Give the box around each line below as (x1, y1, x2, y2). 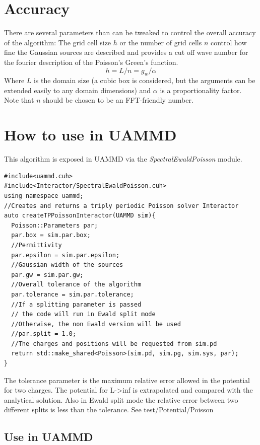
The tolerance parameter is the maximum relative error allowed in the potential (4, 375, 250, 385)
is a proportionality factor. (160, 85, 242, 95)
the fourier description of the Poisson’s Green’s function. (4, 56, 178, 67)
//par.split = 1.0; (11, 330, 77, 338)
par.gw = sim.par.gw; (11, 271, 84, 278)
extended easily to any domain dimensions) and (4, 85, 151, 95)
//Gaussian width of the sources (11, 261, 123, 269)
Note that (4, 95, 34, 105)
